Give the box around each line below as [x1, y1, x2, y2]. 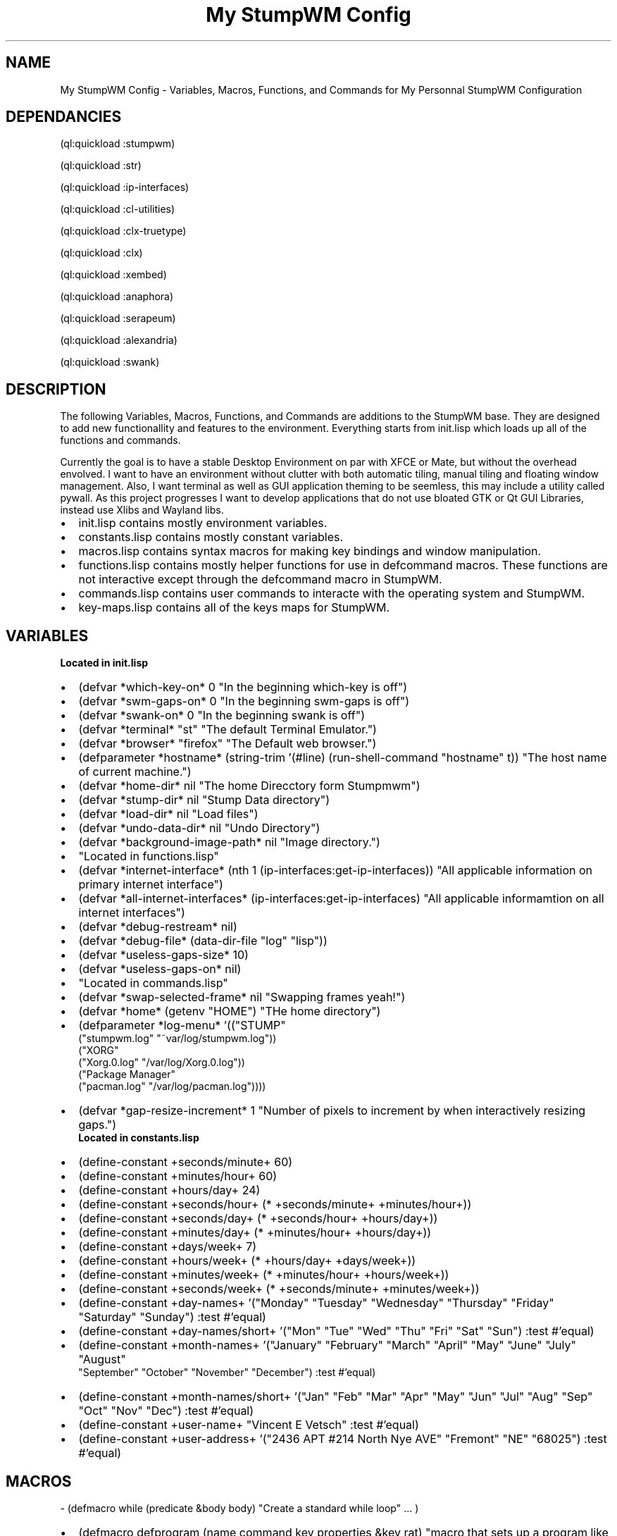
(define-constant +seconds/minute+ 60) [78, 1155, 293, 1170]
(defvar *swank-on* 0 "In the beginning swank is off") [78, 708, 365, 723]
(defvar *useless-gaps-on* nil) [78, 962, 242, 977]
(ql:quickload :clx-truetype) [60, 225, 187, 237]
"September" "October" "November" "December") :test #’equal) [78, 1366, 376, 1379]
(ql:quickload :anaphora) [60, 290, 174, 303]
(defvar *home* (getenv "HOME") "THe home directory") [78, 1004, 381, 1019]
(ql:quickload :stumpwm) [60, 137, 175, 150]
